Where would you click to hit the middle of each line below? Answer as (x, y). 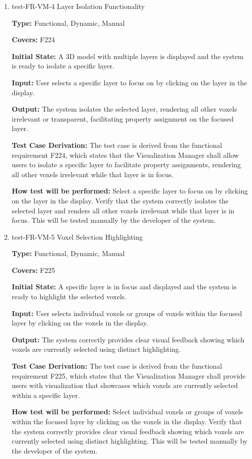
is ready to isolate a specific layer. (63, 66)
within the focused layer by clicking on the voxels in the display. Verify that (127, 421)
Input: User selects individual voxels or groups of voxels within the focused (127, 313)
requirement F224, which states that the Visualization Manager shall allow (125, 155)
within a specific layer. (46, 395)
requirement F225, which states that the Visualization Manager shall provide (129, 375)
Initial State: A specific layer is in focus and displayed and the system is (124, 287)
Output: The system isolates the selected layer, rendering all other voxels (124, 109)
